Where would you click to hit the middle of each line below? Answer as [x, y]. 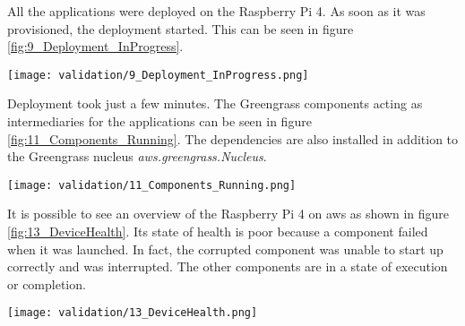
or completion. [47, 283]
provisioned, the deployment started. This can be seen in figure [181, 28]
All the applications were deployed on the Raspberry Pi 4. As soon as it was [216, 11]
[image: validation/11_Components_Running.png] [152, 185]
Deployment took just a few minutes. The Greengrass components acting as [215, 103]
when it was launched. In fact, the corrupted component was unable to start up [225, 249]
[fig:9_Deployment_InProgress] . [95, 46]
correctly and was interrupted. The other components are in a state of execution [228, 266]
